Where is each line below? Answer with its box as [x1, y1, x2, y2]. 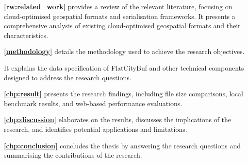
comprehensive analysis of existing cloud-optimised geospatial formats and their [4, 20, 241, 31]
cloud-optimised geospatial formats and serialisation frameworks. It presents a [4, 11, 235, 21]
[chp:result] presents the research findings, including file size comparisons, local [4, 89, 243, 99]
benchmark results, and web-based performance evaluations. [4, 98, 182, 108]
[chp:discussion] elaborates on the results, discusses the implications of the [4, 114, 231, 125]
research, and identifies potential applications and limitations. [4, 124, 187, 134]
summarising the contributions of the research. [4, 150, 142, 160]
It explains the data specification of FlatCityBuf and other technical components [4, 62, 244, 72]
